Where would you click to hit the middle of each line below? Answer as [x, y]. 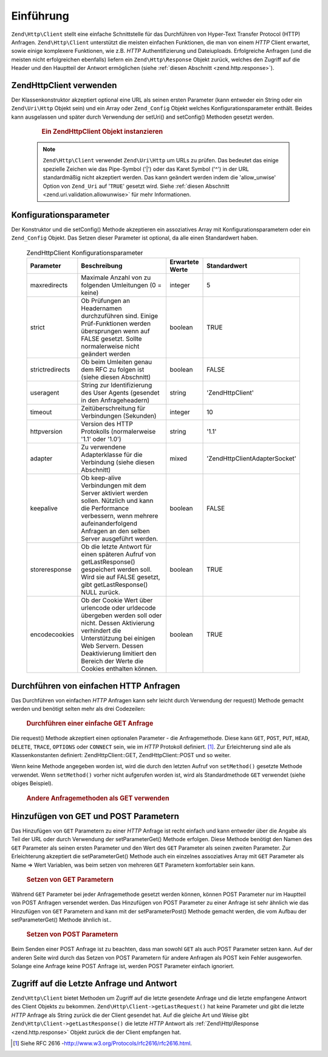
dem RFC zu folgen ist [113, 370]
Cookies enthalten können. [119, 669]
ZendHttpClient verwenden [64, 85]
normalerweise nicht [110, 347]
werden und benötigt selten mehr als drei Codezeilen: [78, 709]
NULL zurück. [101, 592]
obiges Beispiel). [32, 783]
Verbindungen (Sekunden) [119, 416]
